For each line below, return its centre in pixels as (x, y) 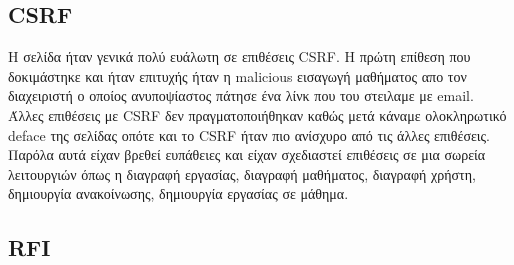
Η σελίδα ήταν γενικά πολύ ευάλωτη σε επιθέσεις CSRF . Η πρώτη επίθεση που (239, 56)
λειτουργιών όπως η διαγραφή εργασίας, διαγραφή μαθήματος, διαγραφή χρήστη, (242, 173)
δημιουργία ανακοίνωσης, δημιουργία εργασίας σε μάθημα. (178, 193)
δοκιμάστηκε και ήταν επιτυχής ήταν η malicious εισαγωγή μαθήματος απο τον (237, 75)
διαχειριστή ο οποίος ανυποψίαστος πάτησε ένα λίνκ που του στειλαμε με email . (241, 95)
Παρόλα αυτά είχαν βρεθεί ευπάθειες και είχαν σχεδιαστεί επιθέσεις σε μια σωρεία (247, 154)
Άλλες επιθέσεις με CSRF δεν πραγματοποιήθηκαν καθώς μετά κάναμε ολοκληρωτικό (257, 114)
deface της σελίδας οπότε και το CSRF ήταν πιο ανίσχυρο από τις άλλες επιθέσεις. (249, 134)
